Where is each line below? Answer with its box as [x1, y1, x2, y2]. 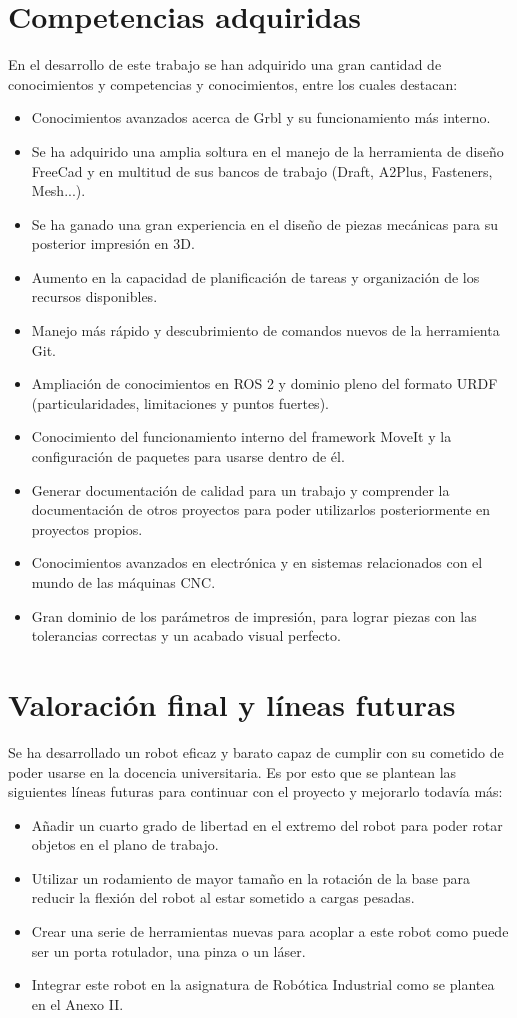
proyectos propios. [31, 518, 143, 539]
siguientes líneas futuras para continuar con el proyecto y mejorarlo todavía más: [8, 781, 503, 802]
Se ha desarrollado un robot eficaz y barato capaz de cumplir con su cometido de [8, 741, 504, 762]
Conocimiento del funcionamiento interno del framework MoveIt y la [31, 426, 452, 447]
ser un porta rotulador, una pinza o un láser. [31, 940, 306, 961]
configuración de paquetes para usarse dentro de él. [31, 446, 345, 467]
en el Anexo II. [31, 993, 124, 1014]
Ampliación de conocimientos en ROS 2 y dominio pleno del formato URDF [31, 373, 498, 394]
